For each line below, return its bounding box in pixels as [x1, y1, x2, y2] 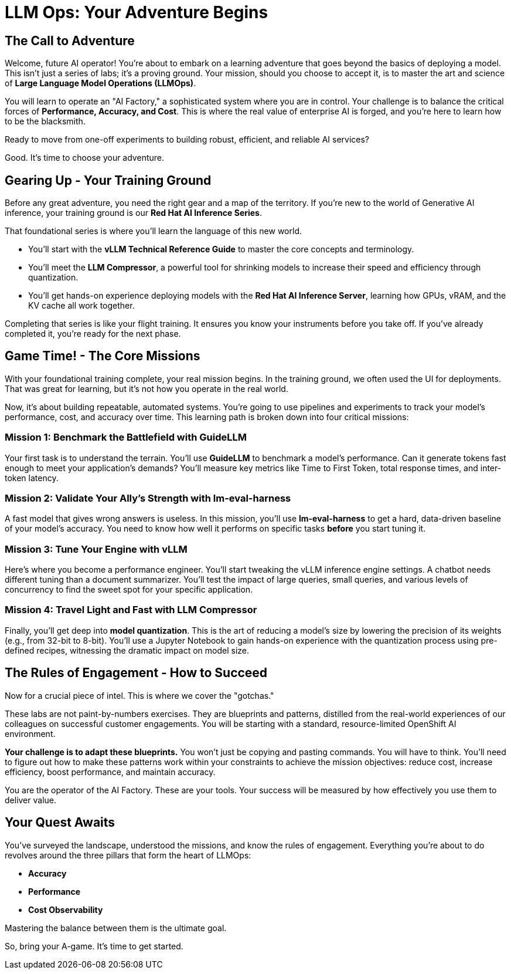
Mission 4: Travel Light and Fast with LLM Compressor [5, 604, 257, 616]
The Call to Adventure [5, 33, 135, 48]
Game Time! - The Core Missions [5, 349, 200, 364]
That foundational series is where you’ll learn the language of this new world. [5, 226, 302, 236]
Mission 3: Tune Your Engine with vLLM [5, 543, 188, 555]
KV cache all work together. [28, 300, 135, 311]
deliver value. [5, 794, 57, 805]
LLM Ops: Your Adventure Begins [5, 2, 268, 22]
